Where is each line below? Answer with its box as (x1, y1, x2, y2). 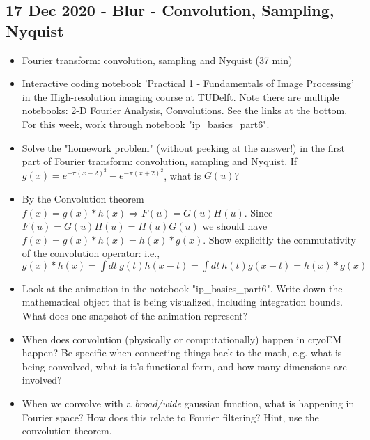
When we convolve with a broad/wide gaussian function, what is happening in (22, 396, 355, 411)
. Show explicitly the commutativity (203, 232, 356, 246)
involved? (22, 372, 62, 387)
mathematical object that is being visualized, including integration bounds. (22, 294, 343, 309)
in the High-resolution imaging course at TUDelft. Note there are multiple (22, 89, 339, 104)
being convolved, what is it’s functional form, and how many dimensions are (22, 359, 347, 373)
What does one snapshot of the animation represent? (22, 308, 248, 323)
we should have (202, 219, 268, 233)
